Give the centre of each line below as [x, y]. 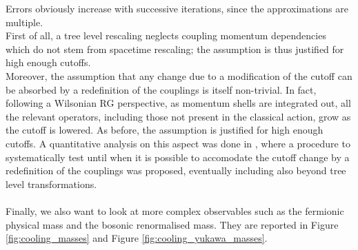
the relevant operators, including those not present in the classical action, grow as [178, 116]
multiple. [24, 22]
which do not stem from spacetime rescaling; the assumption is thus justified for [175, 49]
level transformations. [51, 184]
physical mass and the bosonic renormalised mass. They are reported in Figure [172, 224]
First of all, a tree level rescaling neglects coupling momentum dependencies [166, 35]
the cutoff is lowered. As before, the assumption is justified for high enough [165, 130]
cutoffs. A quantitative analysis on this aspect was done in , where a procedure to [178, 143]
